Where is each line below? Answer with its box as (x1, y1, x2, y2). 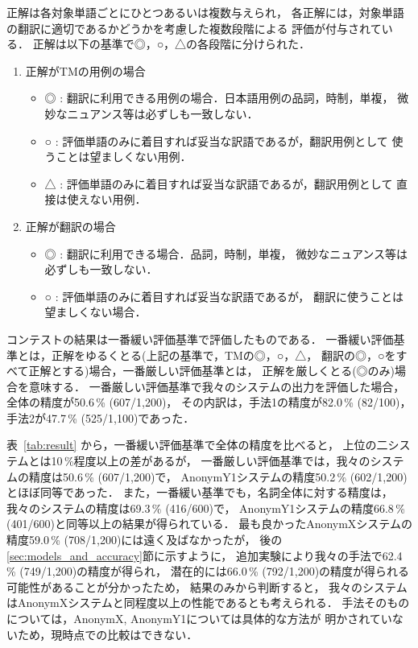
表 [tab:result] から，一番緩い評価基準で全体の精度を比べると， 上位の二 (6, 436, 388, 453)
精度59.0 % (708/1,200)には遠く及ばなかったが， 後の (6, 531, 283, 548)
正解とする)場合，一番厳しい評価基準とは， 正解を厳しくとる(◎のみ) (28, 362, 395, 379)
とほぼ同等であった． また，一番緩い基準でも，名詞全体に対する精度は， (6, 484, 393, 501)
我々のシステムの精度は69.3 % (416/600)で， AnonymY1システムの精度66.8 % (6, 499, 405, 516)
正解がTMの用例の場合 (25, 62, 146, 79)
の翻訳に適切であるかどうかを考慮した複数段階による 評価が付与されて (6, 19, 382, 36)
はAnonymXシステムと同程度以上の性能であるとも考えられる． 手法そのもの (6, 594, 410, 611)
